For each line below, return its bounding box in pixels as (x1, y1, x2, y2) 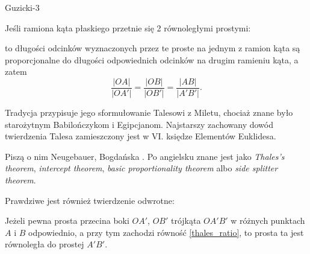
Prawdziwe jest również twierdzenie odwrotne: (5, 194, 175, 206)
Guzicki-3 (5, 1, 40, 13)
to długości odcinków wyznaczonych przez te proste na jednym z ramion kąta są (5, 42, 300, 54)
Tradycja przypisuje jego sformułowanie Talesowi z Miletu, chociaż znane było (5, 106, 293, 119)
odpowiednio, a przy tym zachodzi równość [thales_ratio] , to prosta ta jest (28, 226, 304, 238)
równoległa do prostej (5, 238, 84, 250)
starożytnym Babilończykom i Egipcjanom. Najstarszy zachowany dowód (5, 118, 273, 130)
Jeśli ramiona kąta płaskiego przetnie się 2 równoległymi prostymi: (5, 21, 251, 34)
